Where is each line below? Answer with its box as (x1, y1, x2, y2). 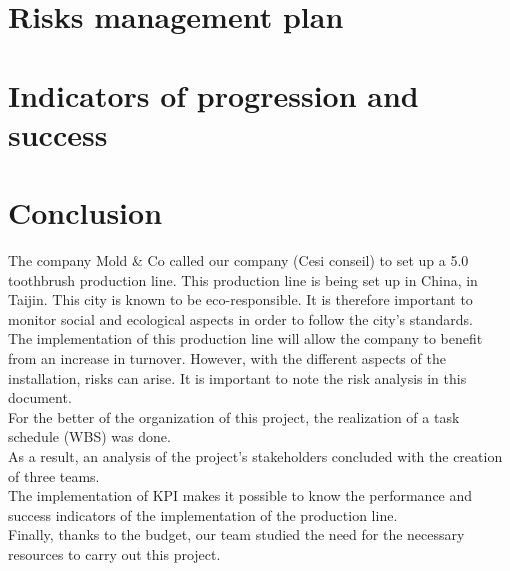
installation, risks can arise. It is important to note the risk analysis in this (8, 367, 467, 388)
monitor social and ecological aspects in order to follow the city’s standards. (8, 308, 473, 329)
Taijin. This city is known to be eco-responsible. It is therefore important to (8, 289, 473, 310)
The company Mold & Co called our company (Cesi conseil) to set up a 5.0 (8, 250, 469, 271)
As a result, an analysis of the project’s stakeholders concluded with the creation (8, 446, 503, 466)
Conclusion (8, 192, 163, 233)
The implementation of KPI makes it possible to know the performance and (8, 485, 473, 506)
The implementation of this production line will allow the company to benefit (8, 328, 483, 349)
